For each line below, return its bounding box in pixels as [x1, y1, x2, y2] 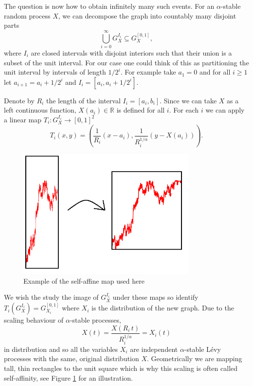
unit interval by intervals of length [4, 67, 106, 77]
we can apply [205, 105, 245, 115]
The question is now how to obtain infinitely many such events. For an [4, 1, 215, 11]
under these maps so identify [112, 292, 199, 302]
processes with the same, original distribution [4, 353, 139, 364]
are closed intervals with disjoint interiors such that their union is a [31, 47, 232, 58]
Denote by [4, 95, 35, 105]
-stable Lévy [184, 344, 221, 354]
